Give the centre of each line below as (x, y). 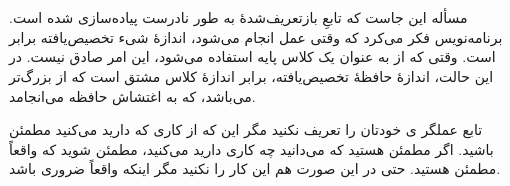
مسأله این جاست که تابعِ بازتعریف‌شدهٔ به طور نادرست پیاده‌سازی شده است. (238, 17)
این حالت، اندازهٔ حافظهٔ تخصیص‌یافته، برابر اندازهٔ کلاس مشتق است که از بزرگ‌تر (251, 75)
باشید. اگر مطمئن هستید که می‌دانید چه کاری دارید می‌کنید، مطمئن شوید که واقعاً (251, 148)
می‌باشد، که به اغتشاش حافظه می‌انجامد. (132, 95)
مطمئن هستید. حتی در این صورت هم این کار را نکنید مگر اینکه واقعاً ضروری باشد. (255, 168)
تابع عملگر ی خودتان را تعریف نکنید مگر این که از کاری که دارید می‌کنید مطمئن (246, 129)
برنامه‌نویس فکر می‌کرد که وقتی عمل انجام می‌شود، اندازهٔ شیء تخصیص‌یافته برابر (256, 36)
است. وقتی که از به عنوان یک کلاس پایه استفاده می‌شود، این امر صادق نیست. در (252, 56)
